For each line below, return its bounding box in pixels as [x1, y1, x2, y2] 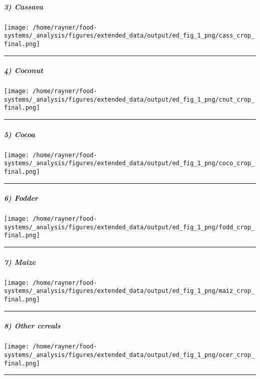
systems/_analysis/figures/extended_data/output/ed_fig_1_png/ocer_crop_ [4, 351, 255, 358]
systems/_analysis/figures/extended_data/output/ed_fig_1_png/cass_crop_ [4, 32, 255, 40]
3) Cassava [4, 1, 43, 12]
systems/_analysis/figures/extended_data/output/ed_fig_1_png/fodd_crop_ [4, 223, 255, 231]
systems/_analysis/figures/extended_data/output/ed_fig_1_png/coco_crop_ [4, 160, 255, 167]
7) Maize [4, 256, 36, 267]
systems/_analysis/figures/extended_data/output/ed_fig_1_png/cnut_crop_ [4, 96, 255, 103]
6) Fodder [4, 193, 38, 203]
